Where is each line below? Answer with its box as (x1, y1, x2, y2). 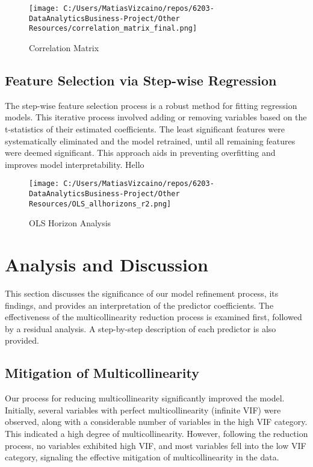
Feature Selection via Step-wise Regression (5, 70, 277, 89)
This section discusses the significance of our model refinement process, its (5, 287, 279, 300)
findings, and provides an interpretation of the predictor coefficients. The (5, 298, 274, 311)
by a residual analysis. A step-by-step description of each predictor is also (5, 322, 276, 335)
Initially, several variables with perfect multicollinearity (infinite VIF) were (5, 403, 281, 416)
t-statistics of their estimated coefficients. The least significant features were (5, 122, 285, 135)
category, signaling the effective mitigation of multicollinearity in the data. (5, 451, 279, 463)
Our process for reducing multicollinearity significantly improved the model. (5, 392, 285, 404)
